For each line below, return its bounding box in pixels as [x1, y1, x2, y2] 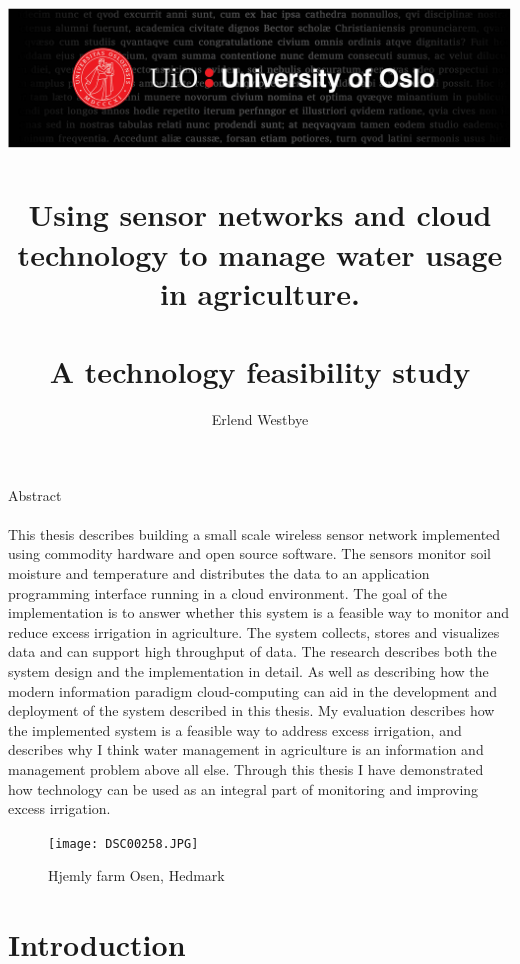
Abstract [8, 484, 62, 505]
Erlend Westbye [211, 409, 309, 430]
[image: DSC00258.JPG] [48, 836, 199, 851]
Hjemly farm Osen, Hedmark [48, 865, 225, 886]
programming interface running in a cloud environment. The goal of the [8, 582, 447, 603]
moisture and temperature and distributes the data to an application [8, 563, 430, 583]
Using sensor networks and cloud [28, 194, 492, 235]
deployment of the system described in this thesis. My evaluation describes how [8, 700, 495, 721]
